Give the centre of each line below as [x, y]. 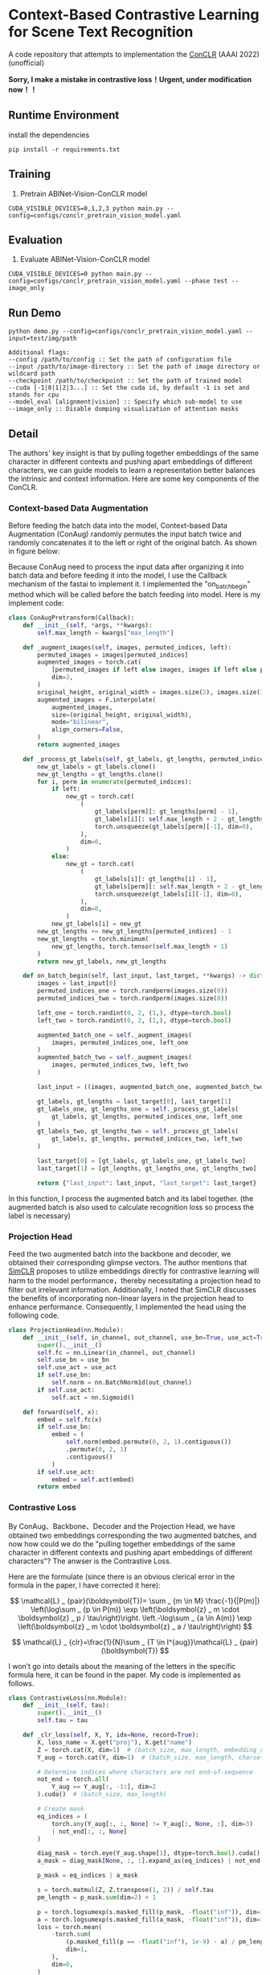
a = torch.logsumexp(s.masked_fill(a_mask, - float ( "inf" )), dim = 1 [151, 1919]
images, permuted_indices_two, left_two [120, 1065]
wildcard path [32, 374]
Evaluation [35, 240]
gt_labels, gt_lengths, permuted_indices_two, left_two [147, 1139]
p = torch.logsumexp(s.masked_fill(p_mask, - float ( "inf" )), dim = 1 [151, 1912]
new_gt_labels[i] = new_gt [96, 924]
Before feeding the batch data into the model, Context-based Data [118, 526]
